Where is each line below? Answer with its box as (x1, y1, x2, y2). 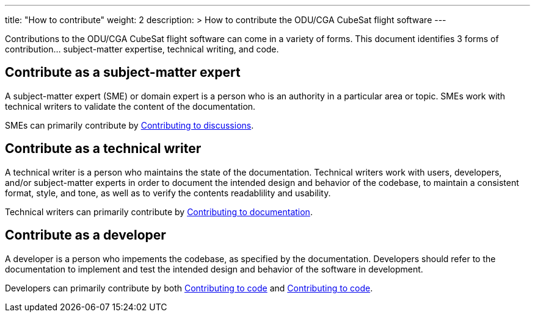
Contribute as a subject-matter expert (5, 65, 241, 80)
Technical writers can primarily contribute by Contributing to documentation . (5, 206, 313, 217)
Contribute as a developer (5, 227, 166, 243)
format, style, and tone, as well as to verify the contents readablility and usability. (5, 187, 331, 198)
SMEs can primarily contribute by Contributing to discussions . (5, 119, 254, 130)
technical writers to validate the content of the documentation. (5, 101, 256, 112)
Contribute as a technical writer (5, 141, 202, 157)
